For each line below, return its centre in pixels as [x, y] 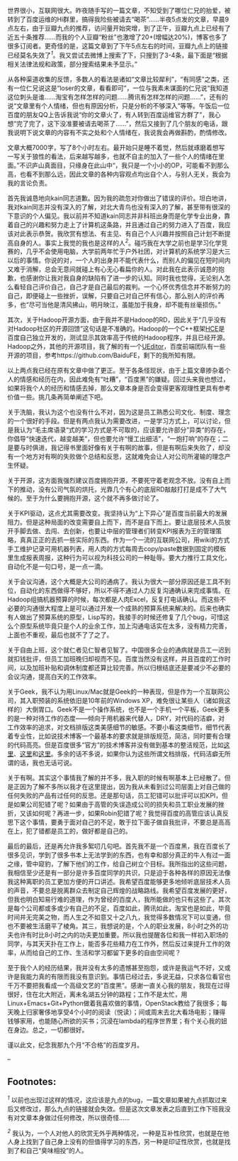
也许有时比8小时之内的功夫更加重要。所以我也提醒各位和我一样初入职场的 [121, 935]
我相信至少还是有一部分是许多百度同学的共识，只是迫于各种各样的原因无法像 [119, 873]
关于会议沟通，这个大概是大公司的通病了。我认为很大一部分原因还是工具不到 [119, 582]
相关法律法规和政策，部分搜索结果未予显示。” [73, 64]
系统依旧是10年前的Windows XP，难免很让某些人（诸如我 [140, 701]
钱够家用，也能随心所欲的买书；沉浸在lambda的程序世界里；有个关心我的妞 [118, 1021]
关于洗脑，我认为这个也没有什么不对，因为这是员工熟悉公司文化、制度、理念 [119, 412]
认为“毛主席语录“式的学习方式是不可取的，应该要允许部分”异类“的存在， [124, 430]
